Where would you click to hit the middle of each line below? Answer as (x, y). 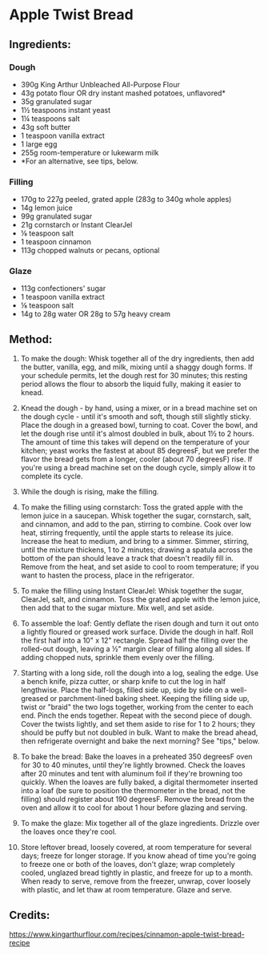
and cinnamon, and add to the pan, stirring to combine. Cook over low (136, 524)
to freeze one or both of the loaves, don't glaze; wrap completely (128, 864)
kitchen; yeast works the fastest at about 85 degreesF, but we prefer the (140, 451)
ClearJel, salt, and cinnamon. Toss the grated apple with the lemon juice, (140, 599)
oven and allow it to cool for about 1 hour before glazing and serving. (134, 808)
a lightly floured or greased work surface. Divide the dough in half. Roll (137, 632)
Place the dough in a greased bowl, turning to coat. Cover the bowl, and (139, 425)
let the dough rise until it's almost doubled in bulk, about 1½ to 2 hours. (137, 433)
